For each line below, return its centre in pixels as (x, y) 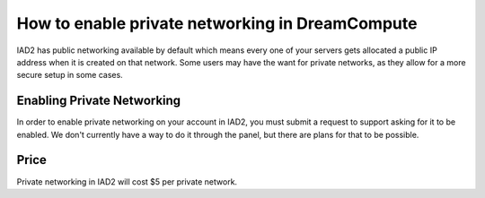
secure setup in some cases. (70, 75)
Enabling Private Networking (99, 101)
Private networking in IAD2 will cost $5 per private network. (127, 181)
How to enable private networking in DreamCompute (217, 23)
